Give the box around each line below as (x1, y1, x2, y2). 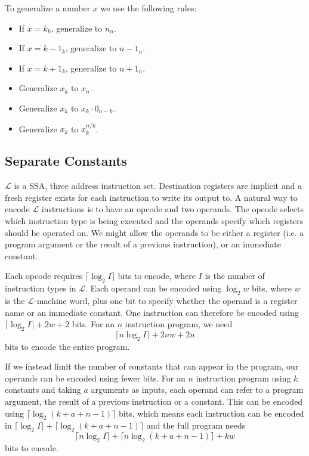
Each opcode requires (5, 269, 83, 282)
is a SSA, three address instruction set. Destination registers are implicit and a (14, 179, 302, 192)
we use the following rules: (100, 2, 197, 14)
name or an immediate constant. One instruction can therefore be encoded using (5, 306, 299, 318)
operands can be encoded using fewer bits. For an (5, 371, 186, 384)
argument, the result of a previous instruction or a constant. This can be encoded (5, 395, 303, 408)
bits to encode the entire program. (5, 340, 130, 352)
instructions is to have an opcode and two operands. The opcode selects (41, 203, 304, 215)
